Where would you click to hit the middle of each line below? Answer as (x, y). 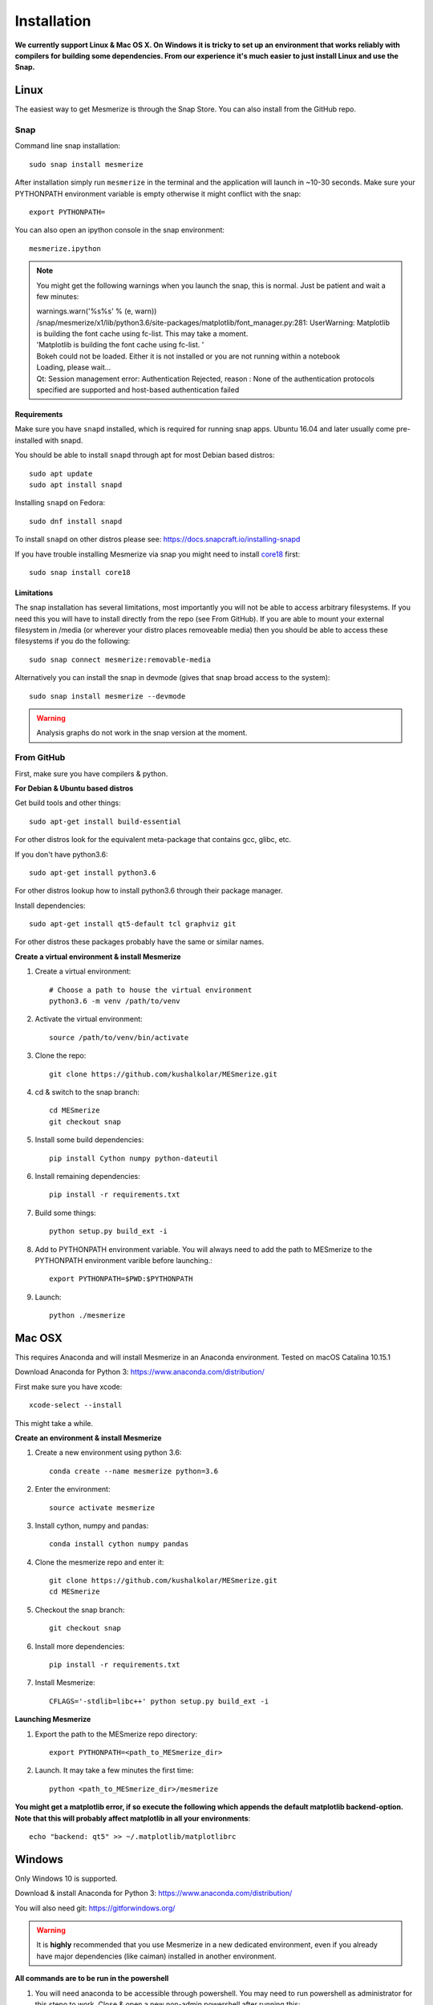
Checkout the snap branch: (80, 1610)
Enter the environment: (73, 1489)
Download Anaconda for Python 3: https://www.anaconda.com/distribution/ (140, 1372)
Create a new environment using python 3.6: (108, 1452)
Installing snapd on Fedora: (60, 503)
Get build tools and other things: (68, 803)
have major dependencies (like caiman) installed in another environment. (156, 1956)
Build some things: (65, 1213)
